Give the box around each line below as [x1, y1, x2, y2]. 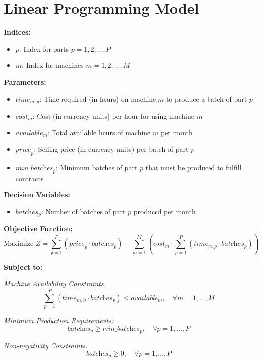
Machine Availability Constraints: [4, 278, 105, 289]
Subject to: [4, 261, 43, 272]
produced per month [133, 206, 196, 216]
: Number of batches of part [41, 206, 126, 216]
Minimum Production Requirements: [4, 315, 114, 325]
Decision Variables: [4, 189, 70, 200]
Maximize [4, 241, 34, 248]
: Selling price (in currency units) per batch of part [34, 144, 189, 154]
